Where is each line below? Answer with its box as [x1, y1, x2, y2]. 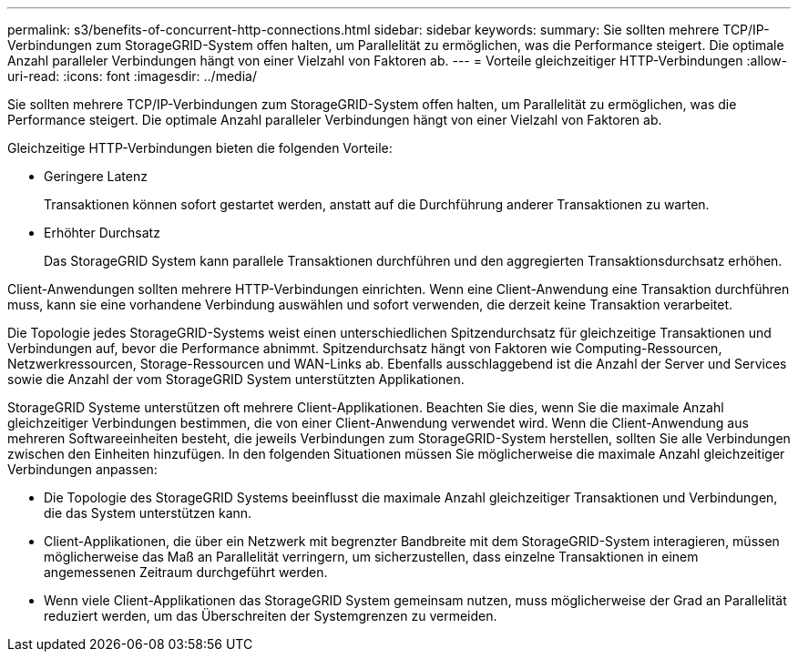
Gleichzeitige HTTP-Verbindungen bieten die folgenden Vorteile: [7, 140, 393, 156]
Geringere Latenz [44, 168, 148, 184]
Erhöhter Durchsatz [44, 225, 160, 240]
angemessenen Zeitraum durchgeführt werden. [44, 564, 328, 580]
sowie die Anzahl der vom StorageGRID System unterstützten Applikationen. [7, 371, 465, 387]
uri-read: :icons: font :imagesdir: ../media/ [7, 68, 257, 84]
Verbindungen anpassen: [7, 461, 158, 477]
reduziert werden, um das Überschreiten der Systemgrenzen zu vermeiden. [44, 608, 497, 624]
